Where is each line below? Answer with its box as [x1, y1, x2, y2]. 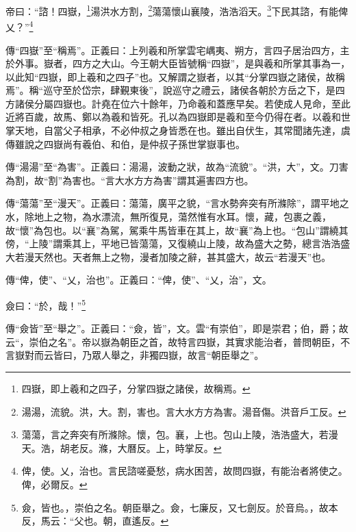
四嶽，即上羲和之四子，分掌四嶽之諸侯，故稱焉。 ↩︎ [21, 381, 251, 396]
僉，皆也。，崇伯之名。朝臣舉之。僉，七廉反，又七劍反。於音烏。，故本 [21, 500, 338, 514]
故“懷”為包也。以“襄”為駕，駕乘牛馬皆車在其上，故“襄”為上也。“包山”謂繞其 [5, 223, 348, 237]
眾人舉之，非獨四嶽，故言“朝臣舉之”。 [91, 348, 264, 362]
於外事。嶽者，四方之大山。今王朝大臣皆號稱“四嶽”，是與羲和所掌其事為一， [5, 56, 351, 71]
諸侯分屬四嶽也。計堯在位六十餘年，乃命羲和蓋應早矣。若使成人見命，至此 [14, 96, 351, 110]
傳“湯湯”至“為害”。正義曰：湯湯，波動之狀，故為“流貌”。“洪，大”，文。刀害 [5, 160, 348, 174]
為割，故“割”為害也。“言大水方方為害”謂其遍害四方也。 [5, 173, 254, 187]
